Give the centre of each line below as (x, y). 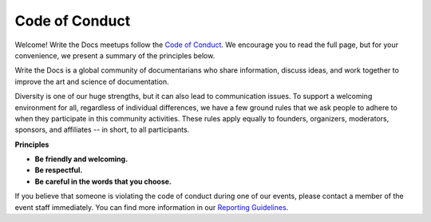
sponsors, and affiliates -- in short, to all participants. (102, 130)
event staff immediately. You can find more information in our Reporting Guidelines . (152, 207)
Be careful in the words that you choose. (103, 181)
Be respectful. (59, 170)
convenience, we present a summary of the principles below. (115, 55)
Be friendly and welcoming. (81, 159)
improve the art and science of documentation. (92, 81)
